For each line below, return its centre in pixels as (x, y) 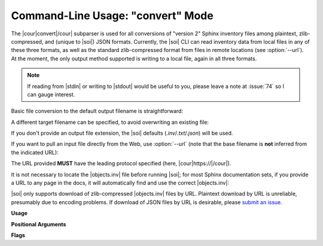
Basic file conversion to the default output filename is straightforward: (97, 111)
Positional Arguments (39, 224)
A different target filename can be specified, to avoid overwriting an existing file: (110, 122)
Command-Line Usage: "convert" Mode (112, 16)
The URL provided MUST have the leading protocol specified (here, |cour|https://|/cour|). (121, 163)
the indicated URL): (35, 152)
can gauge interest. (51, 94)
